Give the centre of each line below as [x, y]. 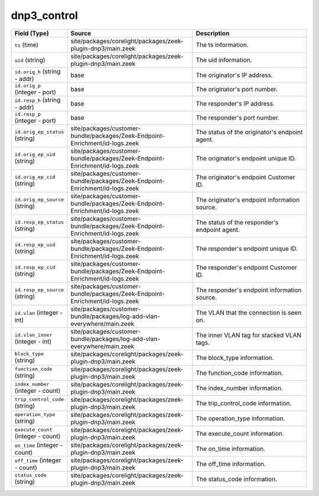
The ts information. [222, 44]
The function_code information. [240, 373]
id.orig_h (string [38, 71]
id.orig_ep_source [39, 200]
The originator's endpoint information [248, 199]
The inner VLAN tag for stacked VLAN [248, 335]
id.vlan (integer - [39, 313]
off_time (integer [38, 460]
